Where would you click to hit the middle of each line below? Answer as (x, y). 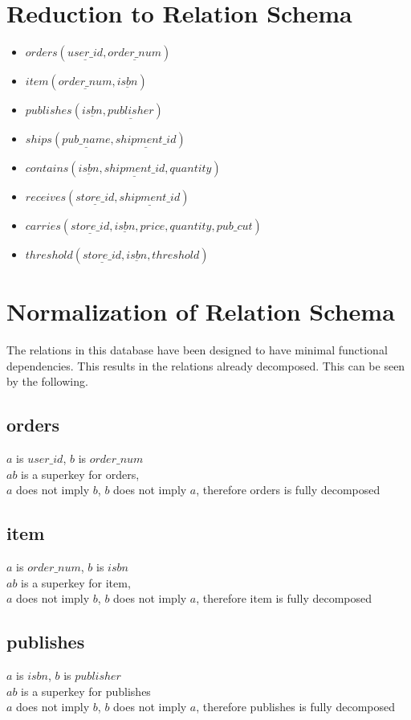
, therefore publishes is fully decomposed (295, 707)
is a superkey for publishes (86, 691)
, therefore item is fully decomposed (284, 598)
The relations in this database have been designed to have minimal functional (197, 350)
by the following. (47, 381)
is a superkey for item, (76, 582)
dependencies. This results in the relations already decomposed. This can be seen (206, 365)
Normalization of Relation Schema (201, 311)
